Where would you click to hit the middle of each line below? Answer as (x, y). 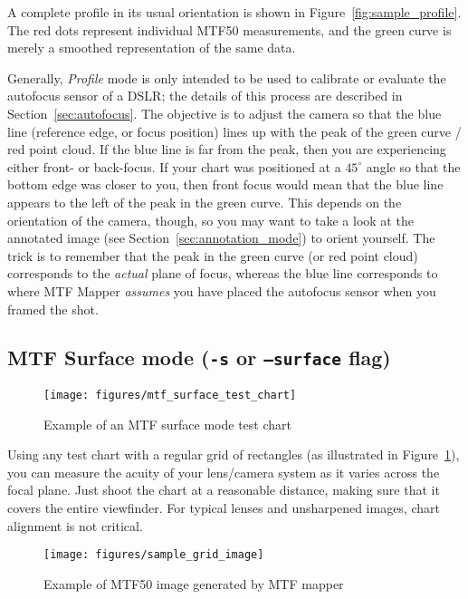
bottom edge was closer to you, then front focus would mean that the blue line (225, 184)
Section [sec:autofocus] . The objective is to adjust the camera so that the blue (224, 113)
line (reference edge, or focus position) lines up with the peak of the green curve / (234, 131)
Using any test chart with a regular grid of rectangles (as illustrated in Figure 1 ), (234, 454)
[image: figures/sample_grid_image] (154, 555)
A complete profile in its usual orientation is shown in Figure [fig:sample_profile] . (234, 12)
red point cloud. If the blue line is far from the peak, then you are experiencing (227, 149)
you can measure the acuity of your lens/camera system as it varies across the (224, 472)
